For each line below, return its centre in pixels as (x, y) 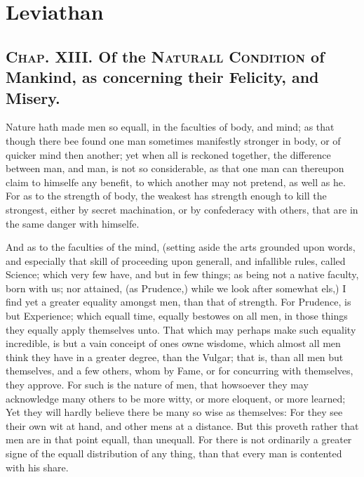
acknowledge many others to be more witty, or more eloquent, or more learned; (176, 398)
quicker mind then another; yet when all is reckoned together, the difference (168, 154)
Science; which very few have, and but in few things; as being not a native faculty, (182, 274)
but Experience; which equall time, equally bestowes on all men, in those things (177, 316)
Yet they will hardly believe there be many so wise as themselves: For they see (174, 412)
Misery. (33, 97)
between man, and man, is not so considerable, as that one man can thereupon (175, 168)
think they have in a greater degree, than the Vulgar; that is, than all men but (175, 357)
